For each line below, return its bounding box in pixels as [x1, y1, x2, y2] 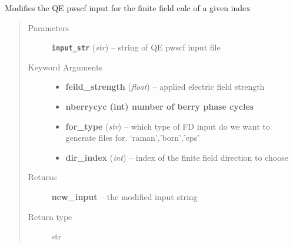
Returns [28, 171, 57, 183]
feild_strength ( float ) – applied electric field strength [65, 80, 265, 93]
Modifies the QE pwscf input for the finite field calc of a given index [5, 2, 251, 13]
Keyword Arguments [28, 60, 102, 73]
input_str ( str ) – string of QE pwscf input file [51, 41, 221, 53]
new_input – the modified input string [51, 191, 198, 202]
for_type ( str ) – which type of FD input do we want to [65, 120, 270, 132]
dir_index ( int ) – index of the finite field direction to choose [65, 151, 288, 163]
